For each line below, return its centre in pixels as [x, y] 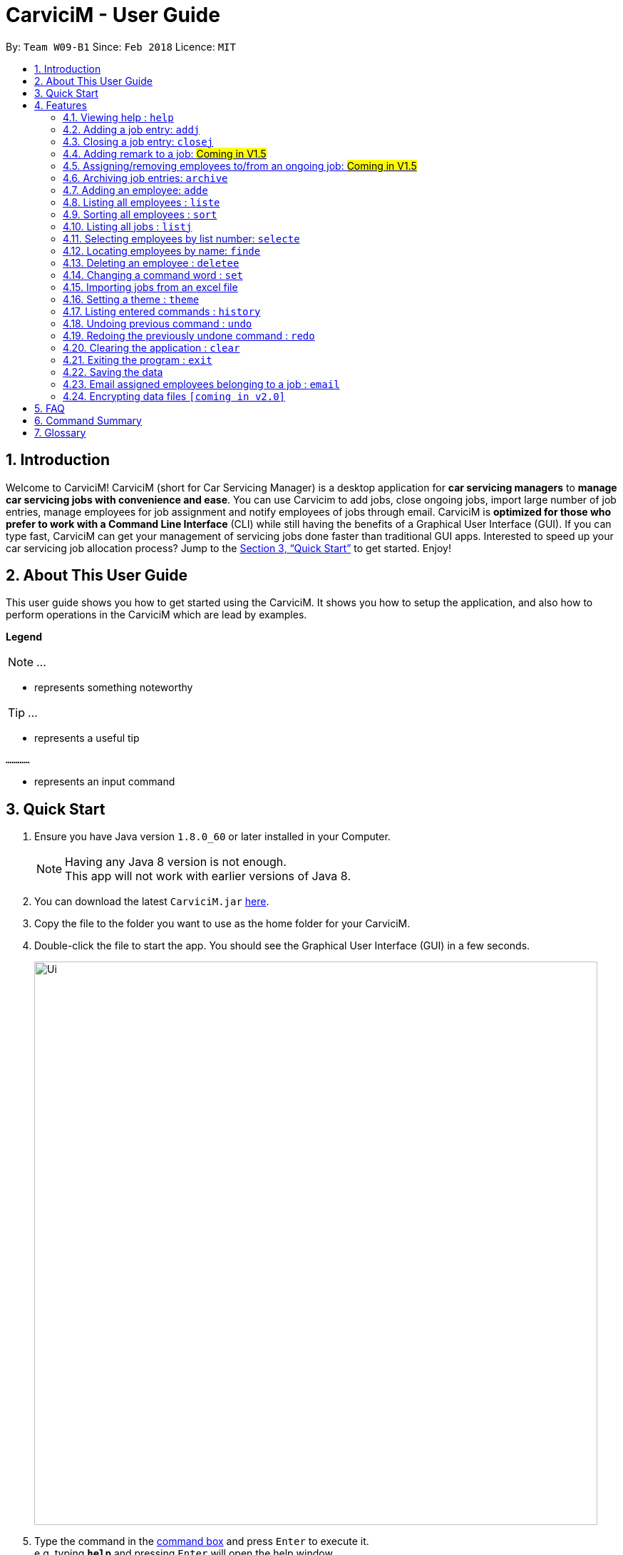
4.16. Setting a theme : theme [131, 299]
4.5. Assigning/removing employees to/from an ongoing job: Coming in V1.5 [240, 165]
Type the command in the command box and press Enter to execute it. [202, 1541]
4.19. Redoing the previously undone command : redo [189, 335]
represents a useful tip [87, 738]
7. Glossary [60, 432]
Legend [24, 637]
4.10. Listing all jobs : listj [128, 226]
